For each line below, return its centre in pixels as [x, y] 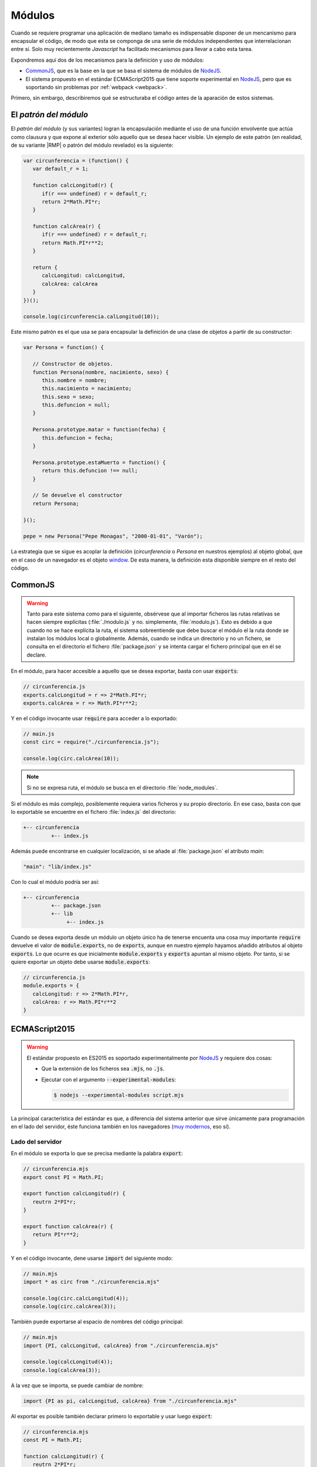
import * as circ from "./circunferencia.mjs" [91, 1282]
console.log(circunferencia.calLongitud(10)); [91, 317]
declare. [37, 655]
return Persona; [56, 503]
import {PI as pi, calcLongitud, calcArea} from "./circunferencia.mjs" [130, 1401]
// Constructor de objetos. [73, 364]
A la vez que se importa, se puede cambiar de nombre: [77, 1385]
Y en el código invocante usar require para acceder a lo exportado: [94, 718]
